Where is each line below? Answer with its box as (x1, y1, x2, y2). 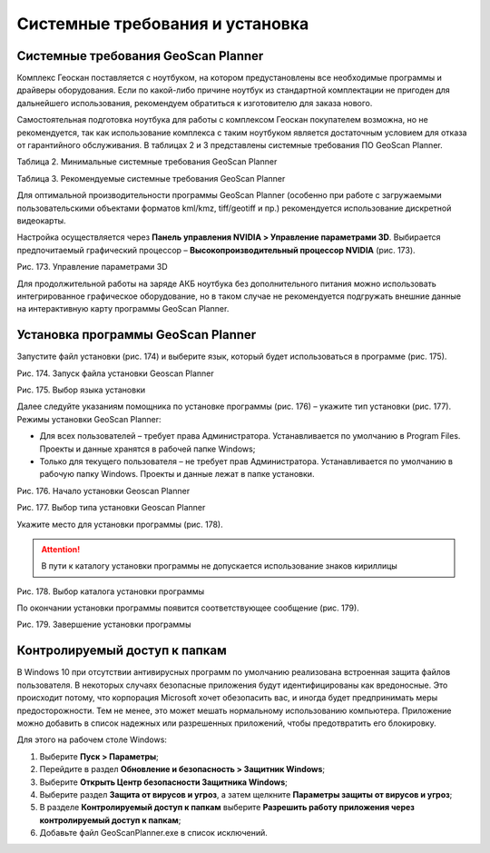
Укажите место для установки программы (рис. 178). (16, 519, 223, 530)
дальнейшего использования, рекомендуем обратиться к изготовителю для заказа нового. (16, 97, 373, 108)
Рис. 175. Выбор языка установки (16, 384, 146, 395)
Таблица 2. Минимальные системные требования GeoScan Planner (16, 156, 278, 167)
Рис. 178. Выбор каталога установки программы (16, 586, 205, 597)
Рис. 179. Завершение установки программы (16, 619, 191, 630)
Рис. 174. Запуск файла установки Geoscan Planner (16, 368, 215, 379)
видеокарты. (16, 214, 67, 226)
